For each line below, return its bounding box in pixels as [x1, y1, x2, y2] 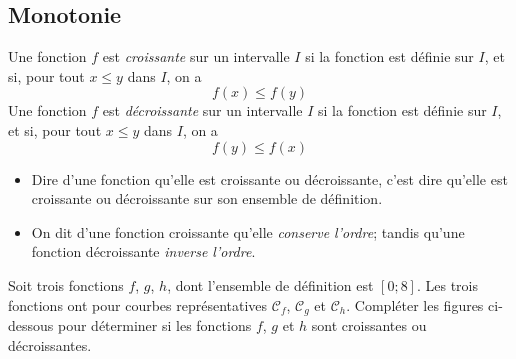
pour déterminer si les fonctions [57, 315, 252, 335]
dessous [8, 315, 54, 335]
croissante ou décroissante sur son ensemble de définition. [31, 188, 383, 209]
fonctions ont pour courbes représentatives [8, 294, 268, 315]
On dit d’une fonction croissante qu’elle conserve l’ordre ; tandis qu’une [31, 221, 465, 242]
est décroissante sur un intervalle [102, 100, 303, 121]
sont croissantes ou [311, 315, 427, 335]
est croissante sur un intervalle [102, 46, 290, 67]
